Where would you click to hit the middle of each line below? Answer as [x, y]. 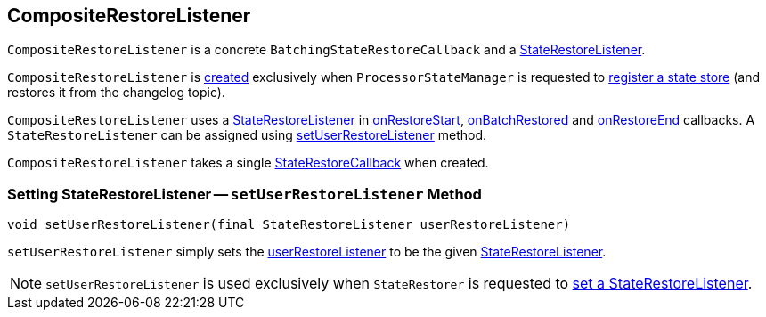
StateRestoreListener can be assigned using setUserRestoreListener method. [247, 135]
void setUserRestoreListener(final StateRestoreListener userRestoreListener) [289, 225]
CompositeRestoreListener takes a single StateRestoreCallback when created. [248, 163]
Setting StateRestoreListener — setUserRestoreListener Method [244, 194]
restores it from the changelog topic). [116, 93]
